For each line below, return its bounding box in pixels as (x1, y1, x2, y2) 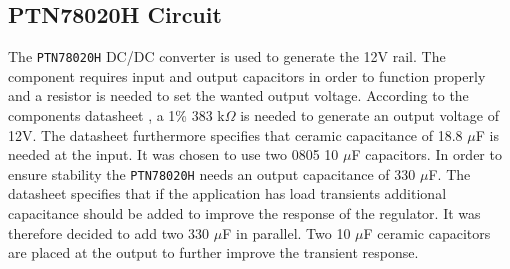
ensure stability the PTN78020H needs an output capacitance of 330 (8, 163, 416, 184)
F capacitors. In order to (351, 144, 502, 165)
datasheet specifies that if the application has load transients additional (8, 183, 447, 204)
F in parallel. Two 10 (222, 222, 351, 243)
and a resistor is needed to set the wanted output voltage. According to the (8, 85, 469, 106)
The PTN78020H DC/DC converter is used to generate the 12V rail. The (8, 46, 446, 67)
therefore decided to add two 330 (8, 222, 210, 243)
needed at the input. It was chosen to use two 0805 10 (8, 144, 339, 165)
